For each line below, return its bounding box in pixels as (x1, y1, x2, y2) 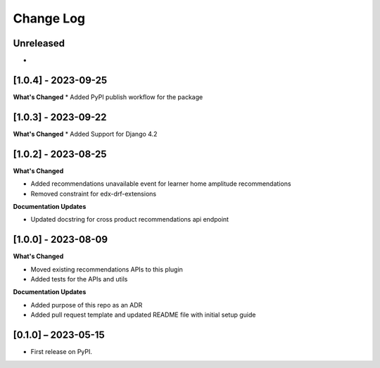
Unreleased (13, 37, 65, 49)
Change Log (13, 11, 86, 26)
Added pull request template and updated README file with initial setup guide (30, 310, 256, 319)
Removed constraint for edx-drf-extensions (30, 189, 157, 198)
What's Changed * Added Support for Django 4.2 (13, 129, 158, 138)
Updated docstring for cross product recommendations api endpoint (30, 215, 229, 224)
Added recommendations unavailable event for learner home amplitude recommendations (30, 179, 291, 188)
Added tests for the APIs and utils (30, 275, 128, 284)
